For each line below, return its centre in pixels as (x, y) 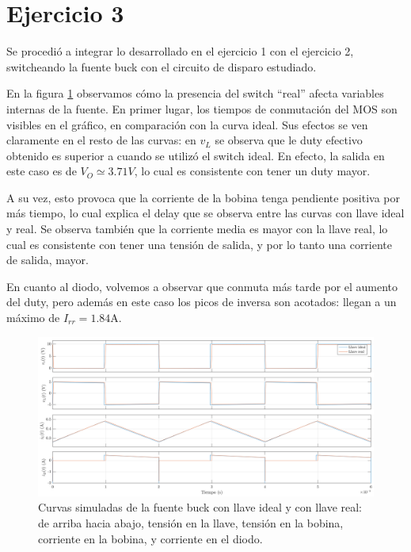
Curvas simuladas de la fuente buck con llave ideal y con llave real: (200, 507)
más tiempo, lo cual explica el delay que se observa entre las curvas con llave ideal (205, 213)
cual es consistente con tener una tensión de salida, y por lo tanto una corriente (200, 244)
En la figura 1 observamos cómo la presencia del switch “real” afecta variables (195, 93)
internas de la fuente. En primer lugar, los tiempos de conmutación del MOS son (202, 108)
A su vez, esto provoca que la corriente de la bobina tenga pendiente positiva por (203, 197)
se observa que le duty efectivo (289, 140)
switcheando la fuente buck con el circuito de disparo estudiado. (162, 66)
